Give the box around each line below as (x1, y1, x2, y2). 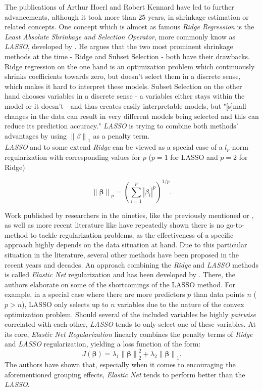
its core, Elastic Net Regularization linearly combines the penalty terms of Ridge (5, 328, 253, 339)
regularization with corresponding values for (5, 151, 141, 162)
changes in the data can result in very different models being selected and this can (5, 110, 259, 121)
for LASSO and (170, 151, 218, 162)
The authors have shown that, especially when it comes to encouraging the (5, 359, 236, 370)
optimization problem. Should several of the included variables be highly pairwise (5, 309, 256, 319)
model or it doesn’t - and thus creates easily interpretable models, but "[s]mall (5, 100, 246, 111)
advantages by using (5, 130, 67, 141)
